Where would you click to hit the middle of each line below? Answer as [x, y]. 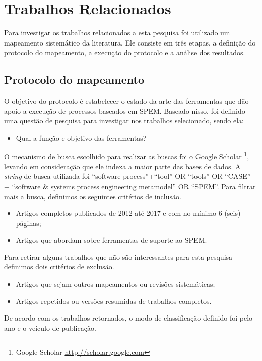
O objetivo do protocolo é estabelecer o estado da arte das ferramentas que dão [126, 101]
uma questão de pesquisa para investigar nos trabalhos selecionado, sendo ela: [124, 121]
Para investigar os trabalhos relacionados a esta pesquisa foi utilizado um [117, 33]
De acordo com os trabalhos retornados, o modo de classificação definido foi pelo [128, 318]
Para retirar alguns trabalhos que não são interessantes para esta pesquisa [118, 257]
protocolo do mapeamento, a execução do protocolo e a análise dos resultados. [125, 52]
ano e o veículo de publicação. [50, 327]
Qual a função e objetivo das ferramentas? [81, 137]
